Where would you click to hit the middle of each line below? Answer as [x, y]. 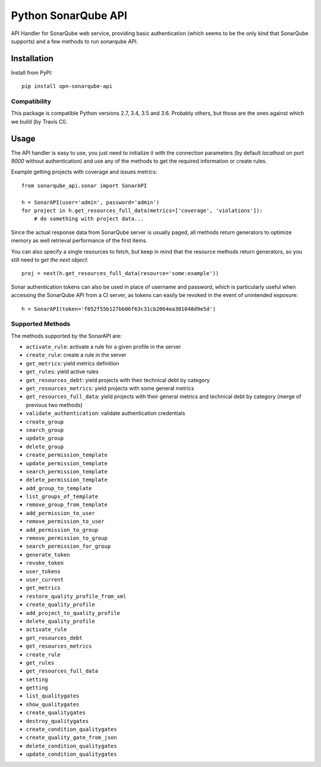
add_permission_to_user [60, 513]
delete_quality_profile [60, 621]
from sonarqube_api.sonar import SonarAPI [84, 185]
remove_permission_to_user [65, 522]
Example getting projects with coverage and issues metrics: [84, 172]
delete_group [45, 446]
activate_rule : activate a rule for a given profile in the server [103, 347]
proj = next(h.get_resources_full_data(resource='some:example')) [120, 274]
